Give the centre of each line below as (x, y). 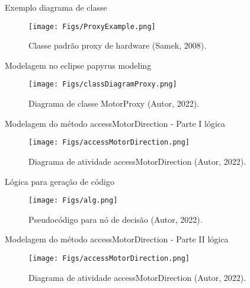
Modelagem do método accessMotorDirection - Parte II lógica (117, 239)
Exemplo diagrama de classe (56, 7)
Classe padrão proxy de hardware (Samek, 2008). (118, 45)
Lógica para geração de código (60, 181)
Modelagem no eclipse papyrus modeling (78, 65)
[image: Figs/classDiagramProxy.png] (103, 84)
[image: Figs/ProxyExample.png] (92, 26)
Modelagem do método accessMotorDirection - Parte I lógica (115, 123)
